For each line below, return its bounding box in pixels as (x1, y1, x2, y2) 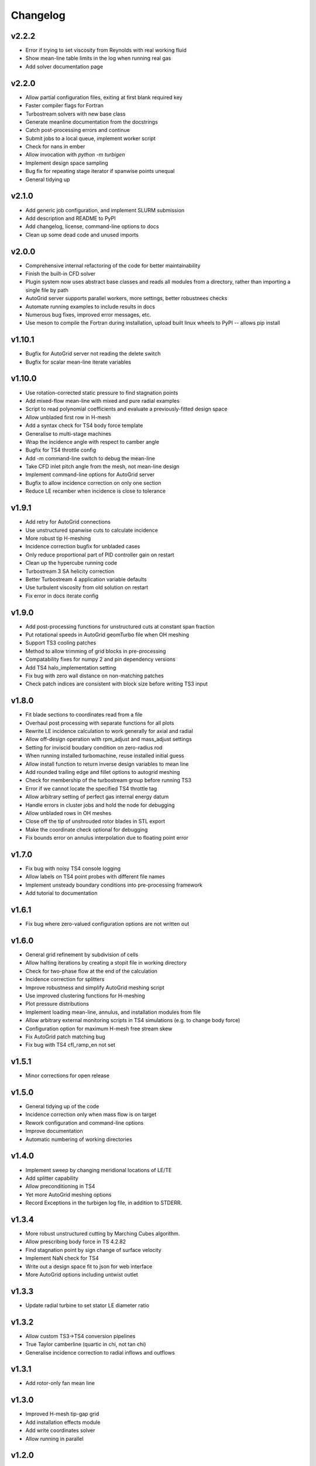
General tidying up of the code (25, 1103, 99, 1110)
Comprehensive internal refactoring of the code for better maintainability (25, 262, 201, 269)
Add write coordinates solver (25, 1427, 95, 1434)
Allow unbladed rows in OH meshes (25, 809, 111, 816)
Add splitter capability (25, 1175, 78, 1182)
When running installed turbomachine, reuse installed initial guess (25, 752, 184, 759)
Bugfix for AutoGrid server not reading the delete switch (25, 350, 161, 357)
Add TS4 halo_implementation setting (25, 664, 116, 671)
